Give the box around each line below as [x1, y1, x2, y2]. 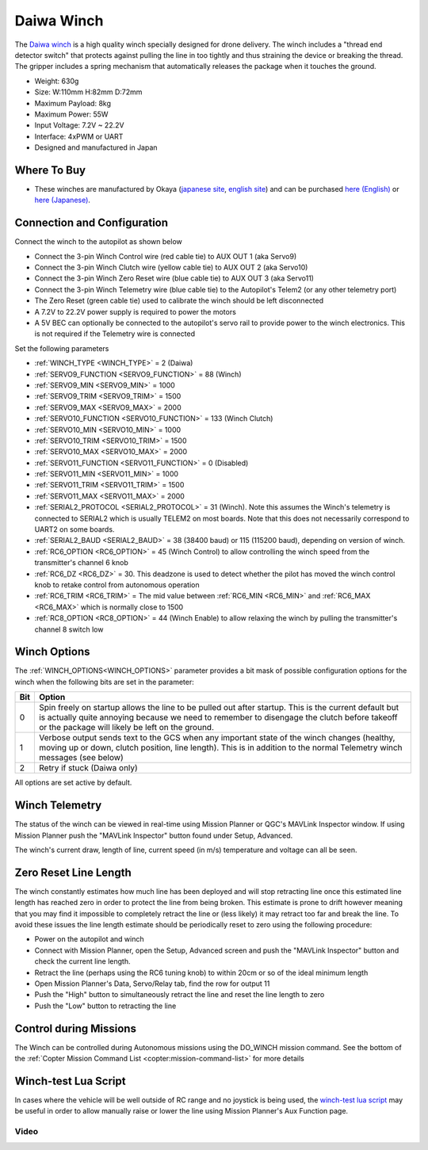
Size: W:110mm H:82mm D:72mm [34, 87, 143, 97]
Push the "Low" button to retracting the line [34, 1001, 177, 1011]
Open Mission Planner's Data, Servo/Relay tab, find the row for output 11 [34, 979, 270, 988]
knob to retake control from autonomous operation [34, 579, 200, 590]
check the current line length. [34, 957, 131, 966]
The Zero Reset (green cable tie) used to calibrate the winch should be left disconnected [34, 296, 324, 305]
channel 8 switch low [34, 625, 104, 634]
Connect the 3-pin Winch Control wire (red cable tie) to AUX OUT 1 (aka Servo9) [34, 251, 297, 261]
